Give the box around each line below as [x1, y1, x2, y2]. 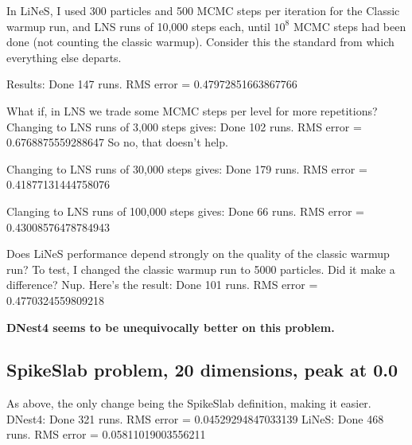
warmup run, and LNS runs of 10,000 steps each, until [6, 18, 270, 34]
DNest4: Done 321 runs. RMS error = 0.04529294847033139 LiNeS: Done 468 [6, 410, 384, 427]
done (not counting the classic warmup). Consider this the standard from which [6, 33, 395, 50]
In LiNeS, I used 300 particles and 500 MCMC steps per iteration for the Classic [6, 2, 400, 18]
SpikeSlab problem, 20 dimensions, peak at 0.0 [6, 357, 398, 382]
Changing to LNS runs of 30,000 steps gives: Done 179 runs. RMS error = [6, 160, 367, 177]
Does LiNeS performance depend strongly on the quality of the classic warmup [6, 245, 390, 262]
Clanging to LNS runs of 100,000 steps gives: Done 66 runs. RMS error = [6, 202, 364, 219]
